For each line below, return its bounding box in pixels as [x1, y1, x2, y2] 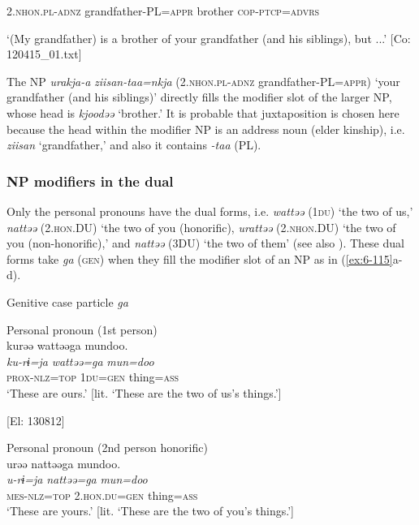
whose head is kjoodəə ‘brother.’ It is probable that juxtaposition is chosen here [6, 104, 400, 121]
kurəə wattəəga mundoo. [6, 337, 128, 354]
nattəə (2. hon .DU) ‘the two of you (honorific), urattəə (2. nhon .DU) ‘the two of [6, 218, 396, 235]
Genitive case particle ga [6, 293, 128, 310]
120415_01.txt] [6, 45, 82, 62]
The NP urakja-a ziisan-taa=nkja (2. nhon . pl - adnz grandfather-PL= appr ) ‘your [6, 72, 400, 89]
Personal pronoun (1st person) [6, 321, 158, 338]
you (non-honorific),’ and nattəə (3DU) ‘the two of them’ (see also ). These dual [6, 235, 404, 252]
